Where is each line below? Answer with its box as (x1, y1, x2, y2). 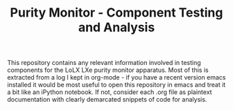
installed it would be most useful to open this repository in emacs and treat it (7, 81, 226, 89)
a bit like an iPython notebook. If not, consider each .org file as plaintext (7, 88, 213, 96)
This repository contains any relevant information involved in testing (7, 59, 201, 67)
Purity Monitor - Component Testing (10, 5, 223, 21)
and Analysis (78, 19, 155, 35)
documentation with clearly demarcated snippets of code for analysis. (7, 95, 207, 104)
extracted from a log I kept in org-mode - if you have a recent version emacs (7, 73, 226, 82)
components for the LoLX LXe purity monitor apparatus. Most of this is (7, 66, 209, 74)
